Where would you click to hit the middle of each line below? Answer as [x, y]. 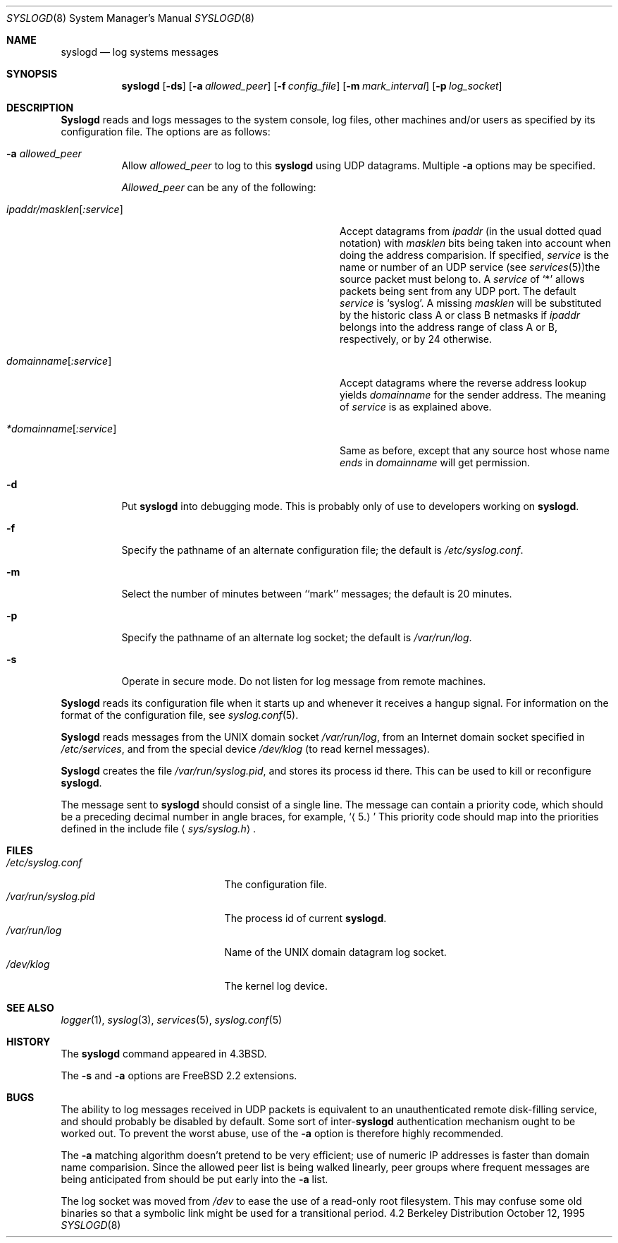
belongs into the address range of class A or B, [449, 327]
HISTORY [29, 1042]
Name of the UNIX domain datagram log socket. [335, 952]
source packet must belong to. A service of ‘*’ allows [462, 279]
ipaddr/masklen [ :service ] [65, 209]
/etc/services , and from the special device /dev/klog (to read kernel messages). [245, 749]
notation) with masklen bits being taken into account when [475, 243]
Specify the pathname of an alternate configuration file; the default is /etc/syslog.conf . [322, 550]
